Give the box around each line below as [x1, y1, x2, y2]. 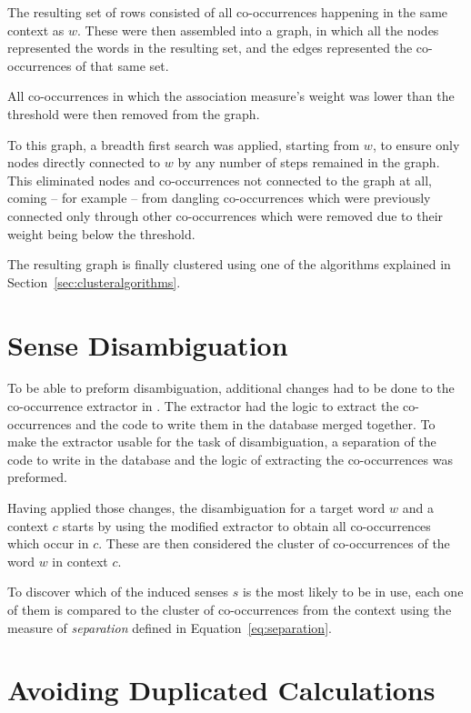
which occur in [7, 534, 89, 553]
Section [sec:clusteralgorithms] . [7, 272, 181, 291]
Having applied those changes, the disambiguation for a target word [7, 498, 386, 517]
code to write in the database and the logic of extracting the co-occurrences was [7, 449, 453, 468]
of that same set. [75, 55, 169, 75]
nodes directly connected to [7, 153, 161, 172]
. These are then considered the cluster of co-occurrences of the [98, 534, 450, 553]
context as [7, 20, 65, 39]
